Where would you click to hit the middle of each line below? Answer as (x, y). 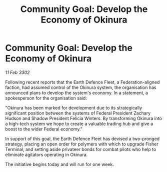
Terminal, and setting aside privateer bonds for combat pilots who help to (81, 149)
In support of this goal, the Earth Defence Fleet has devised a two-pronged (82, 138)
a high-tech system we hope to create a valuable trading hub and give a (79, 123)
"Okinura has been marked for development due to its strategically (74, 107)
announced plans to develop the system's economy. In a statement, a (77, 92)
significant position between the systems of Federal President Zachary (78, 113)
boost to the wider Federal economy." (44, 129)
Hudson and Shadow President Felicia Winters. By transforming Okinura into (84, 118)
